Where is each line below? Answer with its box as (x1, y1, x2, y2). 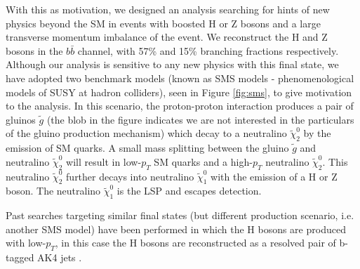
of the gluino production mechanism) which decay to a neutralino (6, 126, 287, 140)
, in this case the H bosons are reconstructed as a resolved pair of (55, 235, 336, 250)
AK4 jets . (37, 250, 82, 265)
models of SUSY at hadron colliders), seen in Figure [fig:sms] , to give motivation (6, 84, 352, 99)
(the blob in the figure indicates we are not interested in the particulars (46, 112, 354, 126)
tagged (6, 250, 34, 265)
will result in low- (66, 154, 142, 169)
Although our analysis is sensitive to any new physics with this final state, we (6, 57, 339, 72)
